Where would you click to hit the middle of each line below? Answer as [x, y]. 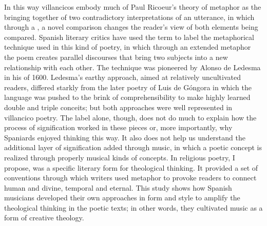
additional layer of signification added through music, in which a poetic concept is [133, 147]
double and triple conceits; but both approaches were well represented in [118, 107]
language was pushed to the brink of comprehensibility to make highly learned [127, 97]
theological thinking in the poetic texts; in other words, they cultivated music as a [133, 207]
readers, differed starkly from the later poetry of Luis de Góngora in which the [128, 87]
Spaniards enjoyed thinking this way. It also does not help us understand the [125, 137]
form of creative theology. [44, 218]
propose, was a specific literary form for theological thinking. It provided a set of [131, 167]
